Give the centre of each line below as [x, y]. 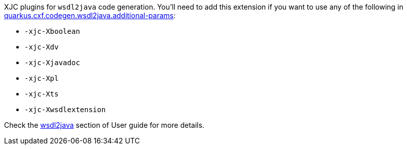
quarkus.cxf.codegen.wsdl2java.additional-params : [90, 15]
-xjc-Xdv [42, 47]
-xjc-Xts [42, 94]
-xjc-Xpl [42, 78]
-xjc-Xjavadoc [52, 63]
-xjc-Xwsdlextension [65, 110]
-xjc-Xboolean [52, 31]
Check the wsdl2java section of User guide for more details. [104, 125]
